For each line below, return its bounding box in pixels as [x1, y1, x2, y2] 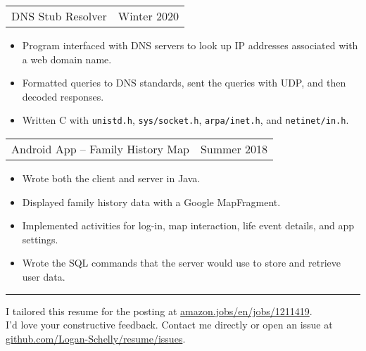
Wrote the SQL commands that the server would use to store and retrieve [22, 255, 341, 270]
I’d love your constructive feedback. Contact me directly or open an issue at [6, 317, 333, 332]
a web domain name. [22, 51, 112, 66]
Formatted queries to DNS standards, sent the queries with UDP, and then [22, 75, 346, 90]
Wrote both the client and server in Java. [22, 171, 201, 186]
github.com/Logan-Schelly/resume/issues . [6, 331, 186, 345]
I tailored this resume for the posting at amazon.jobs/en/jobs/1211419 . [6, 303, 313, 318]
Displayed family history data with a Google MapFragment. [22, 194, 281, 209]
